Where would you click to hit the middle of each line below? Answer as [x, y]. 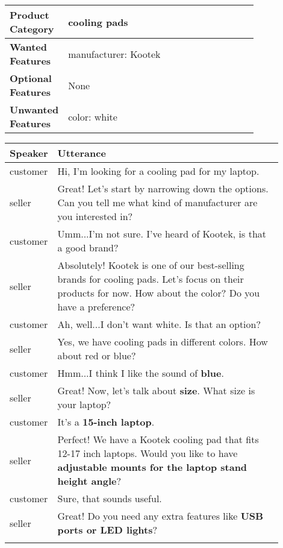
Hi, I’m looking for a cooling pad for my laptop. [158, 171]
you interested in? [95, 216]
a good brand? [88, 247]
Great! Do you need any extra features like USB [160, 516]
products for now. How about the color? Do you [159, 293]
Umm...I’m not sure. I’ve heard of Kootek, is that [162, 234]
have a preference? [96, 307]
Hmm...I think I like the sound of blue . [141, 373]
